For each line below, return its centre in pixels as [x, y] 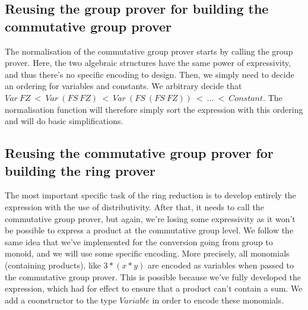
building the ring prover [80, 170]
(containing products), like [53, 265]
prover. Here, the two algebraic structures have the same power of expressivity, [148, 63]
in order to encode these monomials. [218, 300]
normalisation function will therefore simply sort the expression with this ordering [154, 109]
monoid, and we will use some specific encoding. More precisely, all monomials [147, 253]
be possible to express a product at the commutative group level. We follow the [149, 230]
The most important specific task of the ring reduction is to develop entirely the [150, 195]
